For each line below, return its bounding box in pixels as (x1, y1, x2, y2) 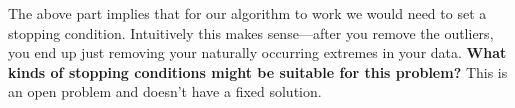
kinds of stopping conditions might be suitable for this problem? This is (8, 61, 508, 82)
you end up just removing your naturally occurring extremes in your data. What (8, 42, 507, 63)
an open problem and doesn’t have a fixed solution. (8, 81, 322, 102)
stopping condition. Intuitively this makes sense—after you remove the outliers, (8, 22, 494, 43)
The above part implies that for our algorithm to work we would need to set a (8, 3, 487, 23)
